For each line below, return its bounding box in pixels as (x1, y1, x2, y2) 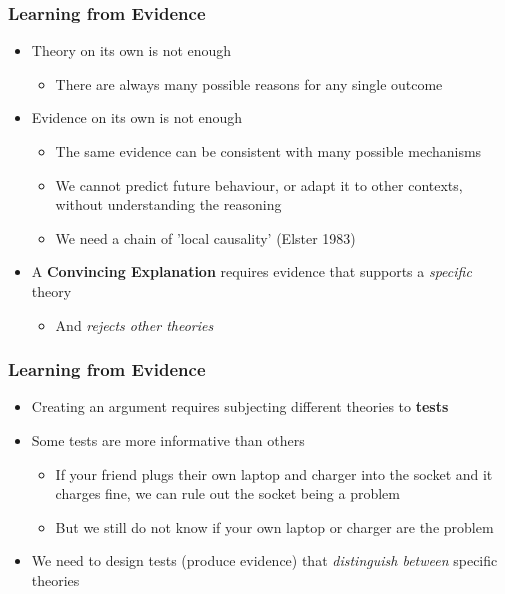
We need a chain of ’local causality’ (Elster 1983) (55, 227, 356, 248)
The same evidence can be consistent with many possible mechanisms (55, 141, 482, 161)
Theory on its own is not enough (31, 40, 232, 61)
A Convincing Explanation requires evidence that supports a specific (31, 261, 472, 282)
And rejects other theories (55, 314, 214, 335)
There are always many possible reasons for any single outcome (55, 73, 443, 94)
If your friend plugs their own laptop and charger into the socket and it (55, 463, 493, 484)
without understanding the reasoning (55, 194, 282, 215)
